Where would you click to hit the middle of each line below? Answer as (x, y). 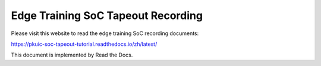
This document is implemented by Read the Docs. (72, 55)
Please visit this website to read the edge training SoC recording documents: (105, 33)
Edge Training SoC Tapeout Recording (107, 15)
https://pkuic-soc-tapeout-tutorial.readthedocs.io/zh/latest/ (84, 44)
